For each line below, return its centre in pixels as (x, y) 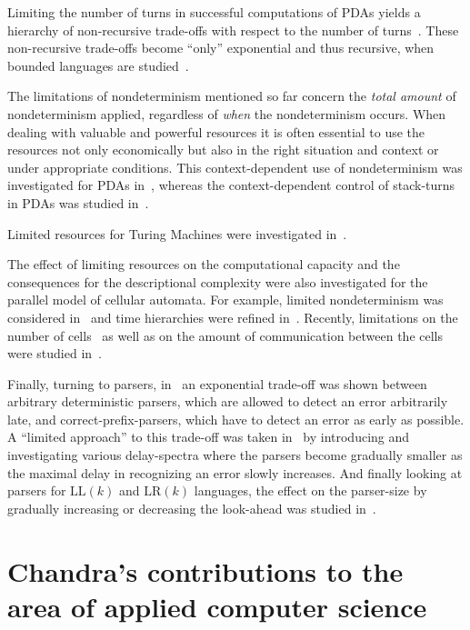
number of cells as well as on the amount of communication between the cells (225, 335)
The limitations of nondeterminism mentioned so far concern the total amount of (232, 96)
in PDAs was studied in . (78, 202)
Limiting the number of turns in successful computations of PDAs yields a (214, 12)
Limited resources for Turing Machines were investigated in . (177, 233)
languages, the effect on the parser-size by (310, 490)
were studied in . (55, 353)
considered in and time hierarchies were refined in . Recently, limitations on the (233, 317)
